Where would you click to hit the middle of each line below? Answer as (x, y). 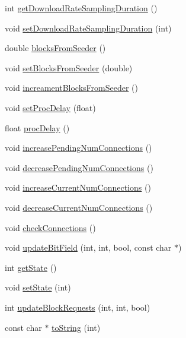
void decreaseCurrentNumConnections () (79, 207)
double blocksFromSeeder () (55, 48)
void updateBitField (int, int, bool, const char (88, 247)
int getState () (31, 267)
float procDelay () (37, 127)
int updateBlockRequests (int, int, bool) (78, 307)
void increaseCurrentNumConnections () (78, 187)
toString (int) (76, 327)
